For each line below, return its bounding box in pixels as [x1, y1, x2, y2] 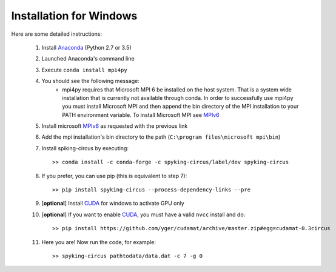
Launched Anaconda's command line [41, 55, 135, 62]
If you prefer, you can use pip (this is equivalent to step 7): [41, 172, 187, 179]
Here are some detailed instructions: [11, 30, 102, 38]
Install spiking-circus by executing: [41, 144, 129, 151]
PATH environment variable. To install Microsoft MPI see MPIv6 [62, 111, 220, 118]
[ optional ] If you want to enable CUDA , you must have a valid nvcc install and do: [41, 211, 246, 218]
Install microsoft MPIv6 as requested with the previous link [41, 122, 188, 130]
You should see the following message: [41, 78, 139, 85]
